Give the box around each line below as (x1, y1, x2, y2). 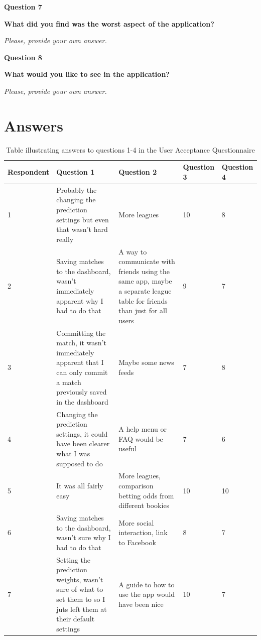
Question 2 (118, 167, 157, 177)
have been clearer (56, 438, 110, 449)
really (56, 233, 74, 244)
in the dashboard (56, 396, 108, 407)
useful (118, 443, 137, 454)
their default (56, 613, 95, 624)
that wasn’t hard (56, 224, 108, 234)
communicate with (118, 256, 175, 267)
